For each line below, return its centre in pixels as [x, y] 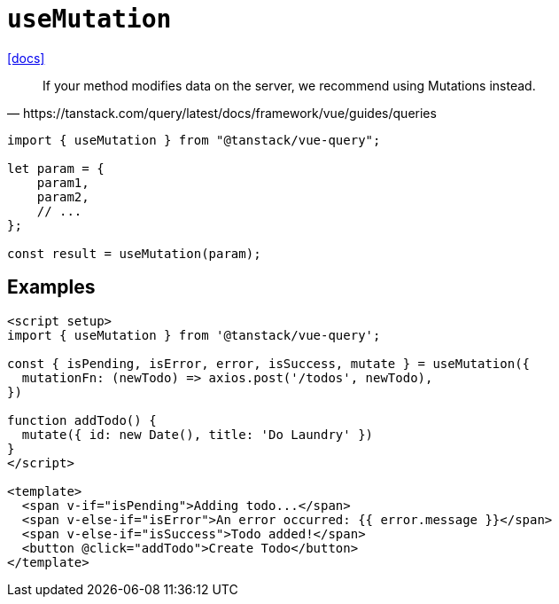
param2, [63, 196]
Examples [51, 287]
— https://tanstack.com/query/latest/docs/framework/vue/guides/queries [222, 113]
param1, [63, 182]
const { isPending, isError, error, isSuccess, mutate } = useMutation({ [269, 363]
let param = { [56, 168]
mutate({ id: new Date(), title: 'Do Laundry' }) [198, 434]
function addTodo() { [82, 420]
